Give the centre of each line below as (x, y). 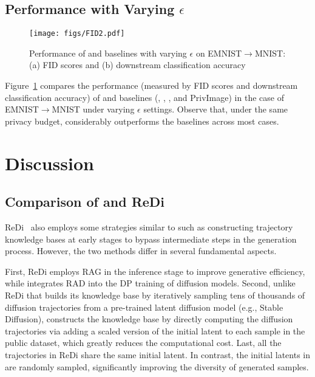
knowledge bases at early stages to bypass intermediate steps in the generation (151, 239)
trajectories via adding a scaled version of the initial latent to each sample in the (155, 330)
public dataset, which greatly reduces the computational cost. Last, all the (143, 343)
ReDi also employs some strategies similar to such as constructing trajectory (149, 227)
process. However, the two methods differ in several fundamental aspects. (141, 251)
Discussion (49, 163)
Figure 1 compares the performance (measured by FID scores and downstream (151, 85)
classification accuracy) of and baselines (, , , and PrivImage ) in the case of (144, 97)
